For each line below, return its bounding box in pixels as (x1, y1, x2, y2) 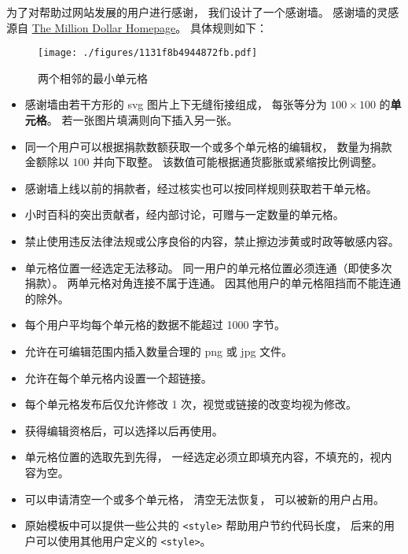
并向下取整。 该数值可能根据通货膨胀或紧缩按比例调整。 (93, 153, 383, 170)
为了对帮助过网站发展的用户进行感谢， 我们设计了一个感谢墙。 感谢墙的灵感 (6, 4, 399, 20)
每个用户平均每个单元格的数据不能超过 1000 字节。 (24, 316, 286, 333)
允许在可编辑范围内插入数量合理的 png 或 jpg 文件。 (24, 342, 293, 359)
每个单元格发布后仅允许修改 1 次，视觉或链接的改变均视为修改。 (24, 396, 358, 412)
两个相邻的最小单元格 (38, 69, 148, 86)
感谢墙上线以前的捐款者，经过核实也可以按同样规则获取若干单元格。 (24, 179, 377, 196)
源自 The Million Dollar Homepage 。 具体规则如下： (6, 19, 267, 35)
